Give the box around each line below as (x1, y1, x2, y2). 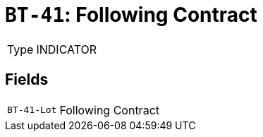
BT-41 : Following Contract (5, 3, 257, 27)
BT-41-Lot (7, 105, 57, 116)
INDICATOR (36, 42, 97, 56)
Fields (5, 71, 49, 89)
